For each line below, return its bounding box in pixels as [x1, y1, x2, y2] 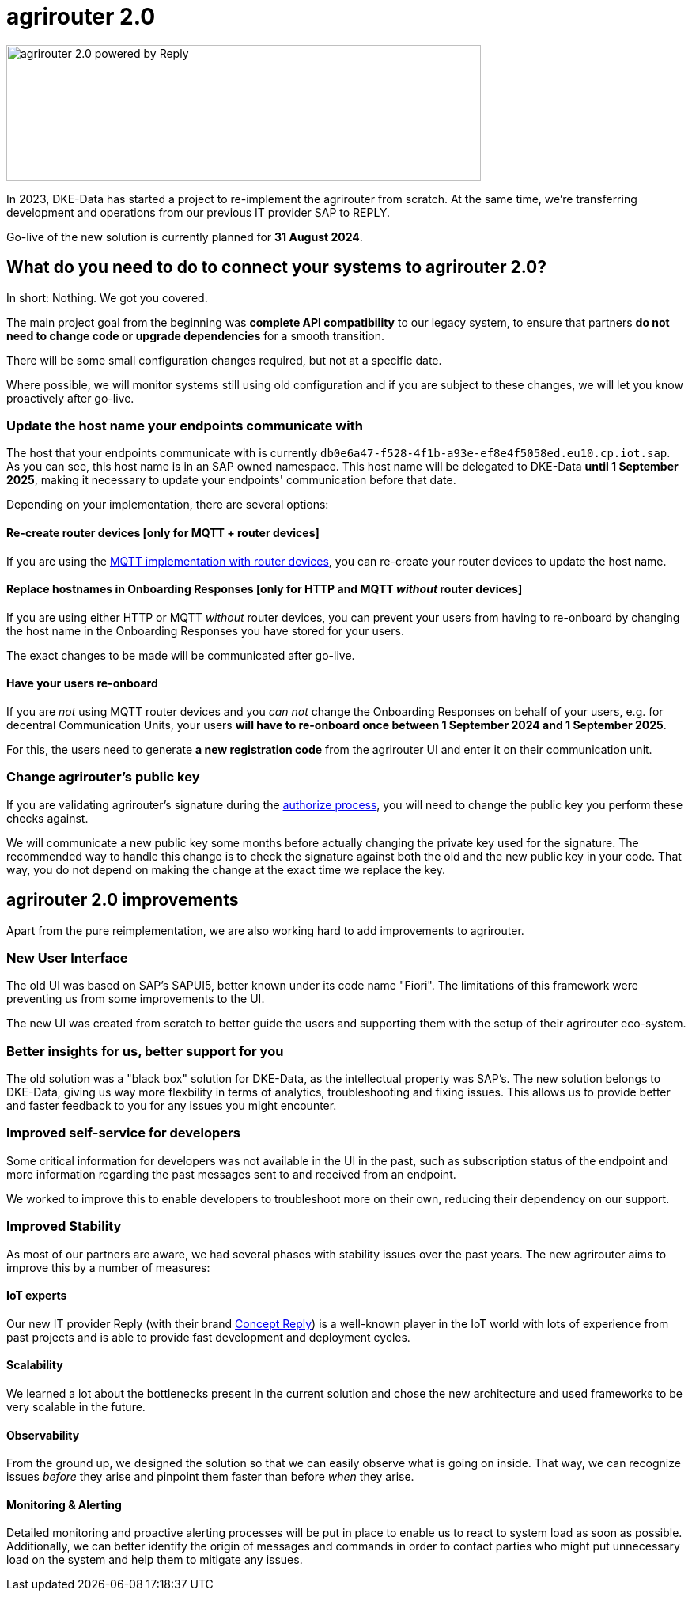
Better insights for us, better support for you [6, 1043, 284, 1059]
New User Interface [6, 949, 128, 966]
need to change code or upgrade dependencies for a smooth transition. [6, 328, 385, 342]
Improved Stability [6, 1218, 122, 1235]
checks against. [6, 811, 89, 825]
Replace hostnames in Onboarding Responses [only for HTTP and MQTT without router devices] [6, 582, 523, 596]
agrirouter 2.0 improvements [6, 890, 239, 910]
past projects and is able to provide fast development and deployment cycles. [6, 1330, 410, 1344]
